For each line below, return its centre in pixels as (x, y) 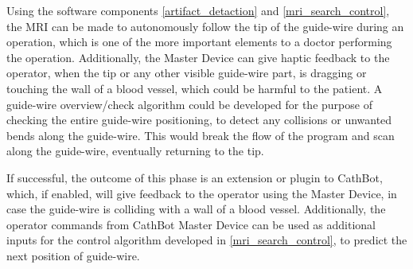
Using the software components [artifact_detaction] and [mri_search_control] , (198, 10)
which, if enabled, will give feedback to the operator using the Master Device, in (202, 193)
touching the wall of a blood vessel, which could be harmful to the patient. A (195, 88)
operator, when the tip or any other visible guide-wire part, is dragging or (187, 73)
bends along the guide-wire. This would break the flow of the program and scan (201, 135)
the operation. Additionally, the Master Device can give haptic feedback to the (198, 57)
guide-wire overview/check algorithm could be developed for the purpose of (189, 104)
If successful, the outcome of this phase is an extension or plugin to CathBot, (195, 177)
